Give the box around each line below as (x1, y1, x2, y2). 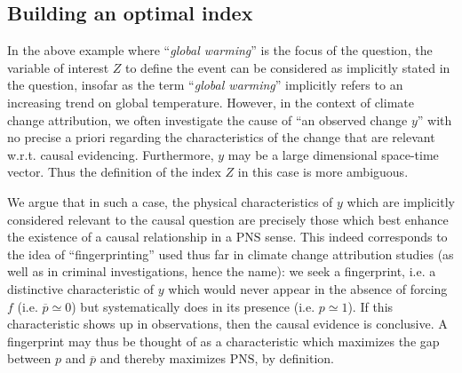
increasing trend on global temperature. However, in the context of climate (7, 92, 414, 111)
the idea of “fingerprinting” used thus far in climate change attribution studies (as (7, 244, 454, 263)
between (7, 349, 52, 368)
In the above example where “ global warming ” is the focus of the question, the (7, 41, 433, 60)
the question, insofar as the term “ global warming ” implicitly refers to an (7, 75, 403, 94)
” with (417, 110, 452, 129)
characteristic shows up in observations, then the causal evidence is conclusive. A (7, 314, 448, 333)
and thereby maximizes (100, 349, 226, 368)
